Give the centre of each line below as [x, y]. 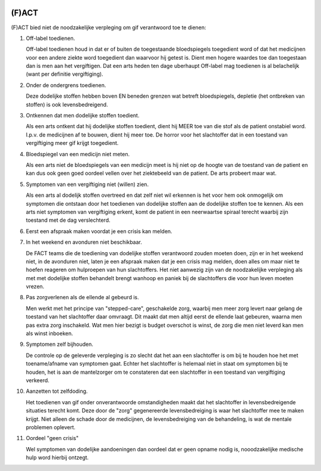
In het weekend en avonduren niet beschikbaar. [84, 242]
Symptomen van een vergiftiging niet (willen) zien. [87, 184]
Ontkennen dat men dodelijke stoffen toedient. [83, 116]
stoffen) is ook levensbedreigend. [67, 104]
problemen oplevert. [51, 427]
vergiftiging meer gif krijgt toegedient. [72, 143]
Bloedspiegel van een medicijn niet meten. [78, 154]
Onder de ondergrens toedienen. [66, 85]
